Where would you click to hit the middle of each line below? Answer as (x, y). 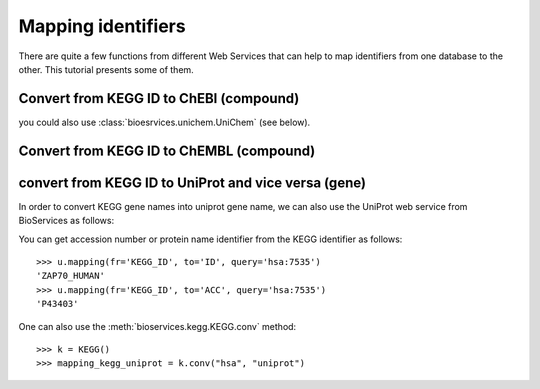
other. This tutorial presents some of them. (106, 69)
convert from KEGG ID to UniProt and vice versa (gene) (192, 182)
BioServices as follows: (66, 221)
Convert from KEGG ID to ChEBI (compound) (159, 98)
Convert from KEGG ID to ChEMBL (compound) (167, 150)
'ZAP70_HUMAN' (70, 276)
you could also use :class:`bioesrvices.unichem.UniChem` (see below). (164, 122)
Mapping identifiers (102, 26)
